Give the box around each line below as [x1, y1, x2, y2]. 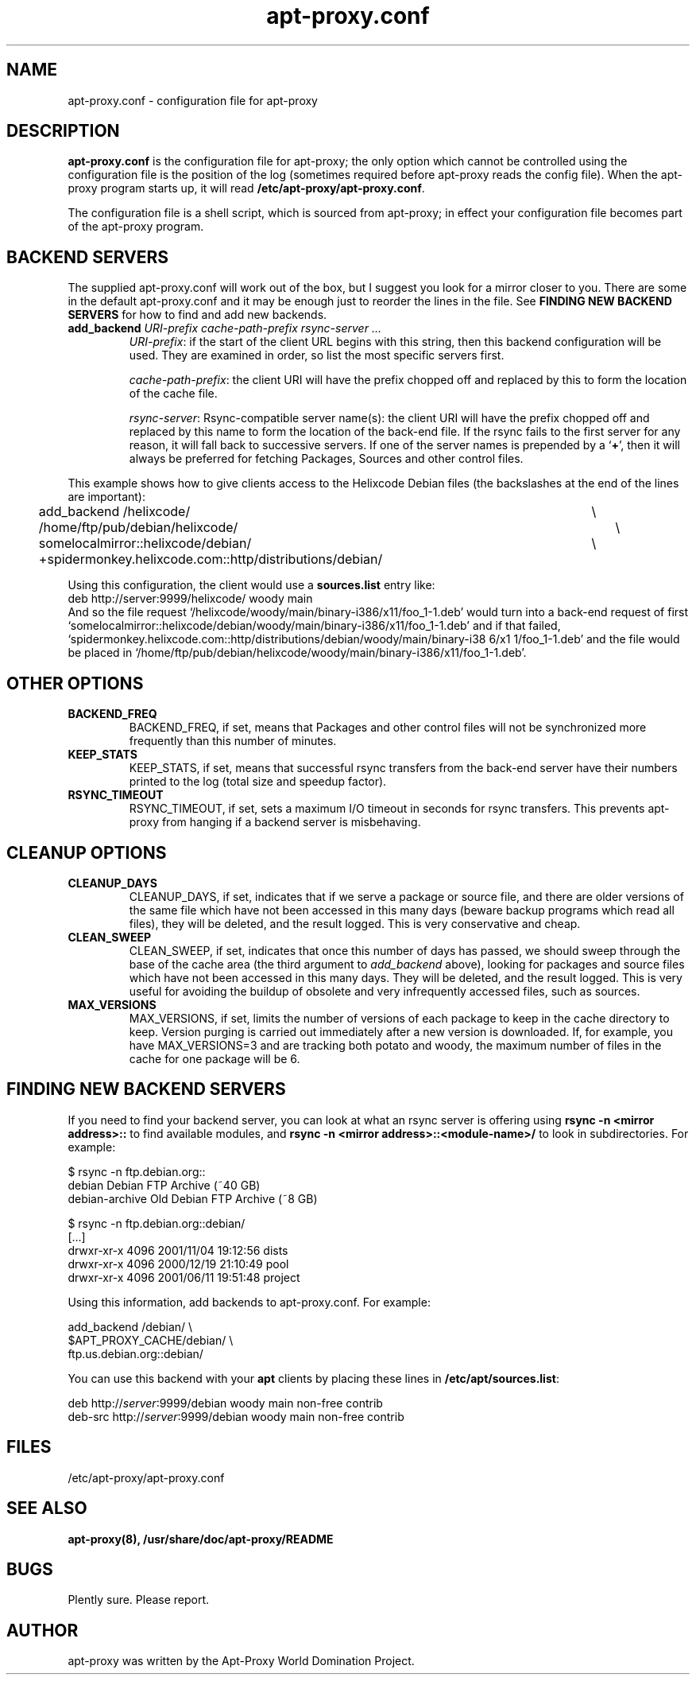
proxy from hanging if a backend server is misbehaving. [129, 815, 421, 829]
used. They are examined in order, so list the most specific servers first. [129, 348, 505, 363]
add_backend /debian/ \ [68, 1319, 193, 1334]
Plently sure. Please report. [68, 1593, 210, 1607]
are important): [68, 490, 146, 504]
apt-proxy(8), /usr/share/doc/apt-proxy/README [68, 1532, 334, 1546]
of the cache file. [129, 386, 218, 401]
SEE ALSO [6, 1498, 87, 1519]
